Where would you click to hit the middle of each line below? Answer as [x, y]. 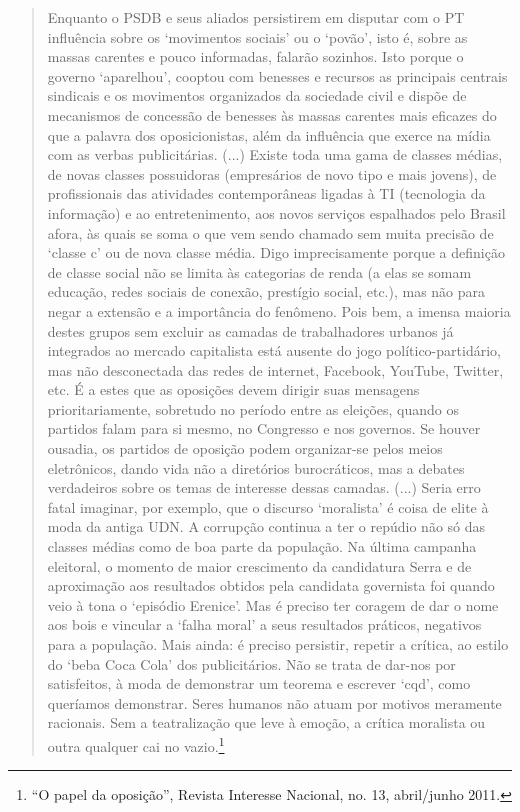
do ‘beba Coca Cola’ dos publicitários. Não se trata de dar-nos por [251, 663]
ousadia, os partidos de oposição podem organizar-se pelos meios [245, 448]
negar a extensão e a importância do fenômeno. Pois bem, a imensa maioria [279, 310]
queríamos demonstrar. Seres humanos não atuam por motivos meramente [274, 702]
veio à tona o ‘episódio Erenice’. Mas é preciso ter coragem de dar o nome [273, 604]
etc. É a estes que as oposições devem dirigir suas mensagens [233, 389]
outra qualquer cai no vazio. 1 [136, 744]
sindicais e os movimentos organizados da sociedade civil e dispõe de [257, 95]
